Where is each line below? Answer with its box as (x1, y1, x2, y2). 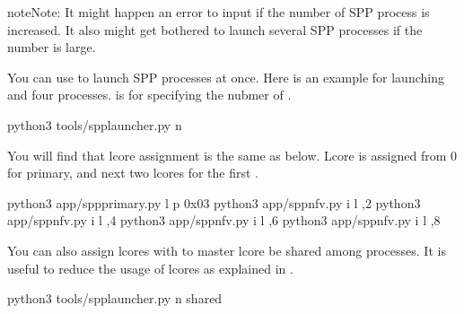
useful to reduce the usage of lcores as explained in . (7, 258, 293, 277)
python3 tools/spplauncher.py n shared (7, 289, 223, 308)
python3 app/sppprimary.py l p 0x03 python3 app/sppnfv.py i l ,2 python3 (7, 193, 421, 212)
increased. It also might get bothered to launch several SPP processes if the (7, 20, 423, 39)
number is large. (7, 38, 96, 57)
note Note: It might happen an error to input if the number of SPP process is (7, 3, 430, 21)
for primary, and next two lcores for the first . (7, 163, 259, 182)
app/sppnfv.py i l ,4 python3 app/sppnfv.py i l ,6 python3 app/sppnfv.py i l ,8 (7, 211, 441, 230)
